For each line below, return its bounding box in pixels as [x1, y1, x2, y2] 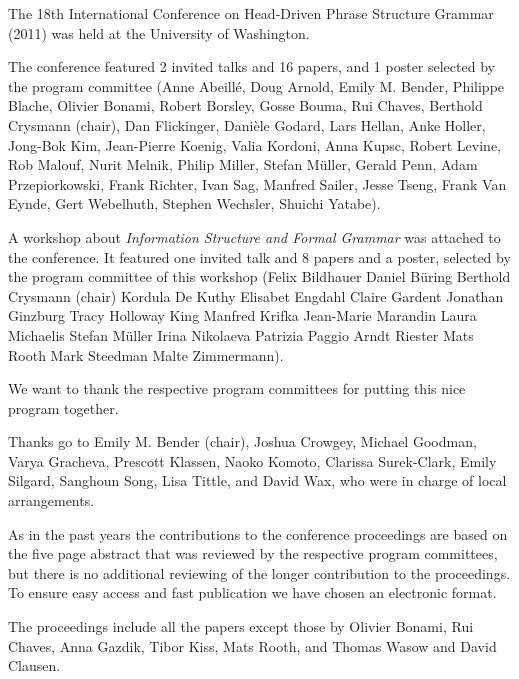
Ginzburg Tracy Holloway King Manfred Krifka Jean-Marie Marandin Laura [8, 305, 477, 326]
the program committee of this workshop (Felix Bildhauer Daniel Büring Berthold [8, 266, 511, 287]
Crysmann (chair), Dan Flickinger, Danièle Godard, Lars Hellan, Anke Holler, [8, 114, 486, 135]
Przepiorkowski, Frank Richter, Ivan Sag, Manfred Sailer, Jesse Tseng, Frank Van [8, 173, 507, 194]
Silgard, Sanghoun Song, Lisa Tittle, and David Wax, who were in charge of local [8, 470, 507, 491]
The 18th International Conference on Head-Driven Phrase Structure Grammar [8, 3, 494, 23]
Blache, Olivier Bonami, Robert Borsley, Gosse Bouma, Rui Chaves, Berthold [8, 95, 483, 116]
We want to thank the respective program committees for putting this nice [8, 378, 466, 399]
